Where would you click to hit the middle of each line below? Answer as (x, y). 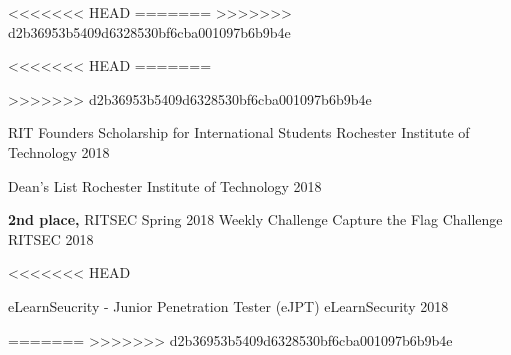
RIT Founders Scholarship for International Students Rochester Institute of (239, 132)
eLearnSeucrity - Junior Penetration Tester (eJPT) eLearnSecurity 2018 (228, 305)
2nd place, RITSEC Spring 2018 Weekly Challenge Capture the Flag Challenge (255, 219)
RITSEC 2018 (51, 238)
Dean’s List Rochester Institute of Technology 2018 (165, 185)
